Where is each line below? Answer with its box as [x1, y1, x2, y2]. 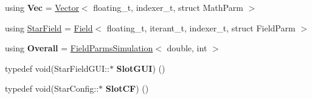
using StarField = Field [5, 21, 93, 34]
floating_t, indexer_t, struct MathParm [93, 1, 243, 13]
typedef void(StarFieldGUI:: [5, 62, 109, 74]
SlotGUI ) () [116, 62, 165, 74]
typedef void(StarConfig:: [5, 82, 99, 95]
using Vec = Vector [5, 1, 79, 13]
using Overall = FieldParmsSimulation [5, 42, 153, 54]
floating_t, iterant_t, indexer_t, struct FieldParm [106, 21, 296, 34]
